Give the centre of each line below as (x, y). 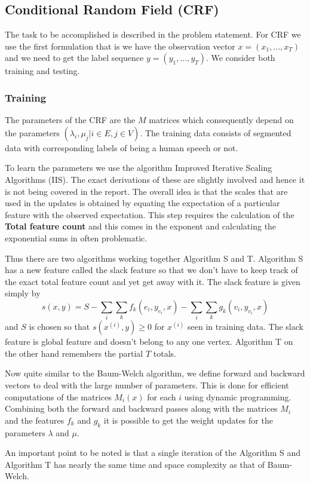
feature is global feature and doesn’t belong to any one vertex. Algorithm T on (149, 341)
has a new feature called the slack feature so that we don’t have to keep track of (151, 270)
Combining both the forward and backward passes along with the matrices (141, 408)
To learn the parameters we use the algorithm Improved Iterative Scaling (139, 168)
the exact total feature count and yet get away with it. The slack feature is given (153, 281)
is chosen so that (59, 327)
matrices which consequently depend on (221, 120)
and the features (35, 420)
